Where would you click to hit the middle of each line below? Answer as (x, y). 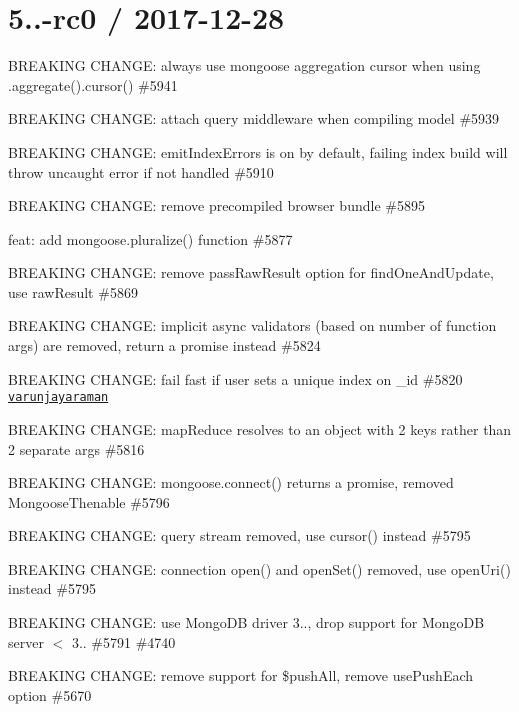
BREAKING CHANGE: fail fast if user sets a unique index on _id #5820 (235, 378)
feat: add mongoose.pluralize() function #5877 (150, 238)
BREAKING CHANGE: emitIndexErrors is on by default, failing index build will (258, 151)
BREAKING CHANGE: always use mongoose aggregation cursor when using (244, 65)
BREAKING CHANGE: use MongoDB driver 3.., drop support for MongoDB (246, 622)
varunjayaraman (58, 397)
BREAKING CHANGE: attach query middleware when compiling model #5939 (254, 118)
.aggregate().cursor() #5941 (93, 84)
